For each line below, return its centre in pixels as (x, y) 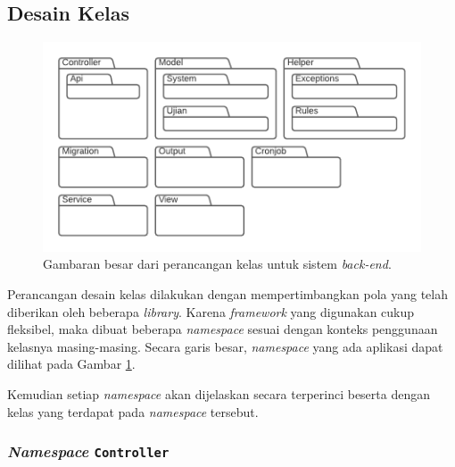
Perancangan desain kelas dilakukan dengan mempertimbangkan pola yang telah (227, 293)
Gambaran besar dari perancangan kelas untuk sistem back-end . (217, 264)
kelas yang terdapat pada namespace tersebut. (133, 411)
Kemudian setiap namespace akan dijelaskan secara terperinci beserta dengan (219, 393)
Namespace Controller (88, 451)
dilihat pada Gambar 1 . (71, 364)
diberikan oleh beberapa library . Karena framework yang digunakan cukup (211, 311)
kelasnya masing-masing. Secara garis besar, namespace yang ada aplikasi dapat (225, 346)
